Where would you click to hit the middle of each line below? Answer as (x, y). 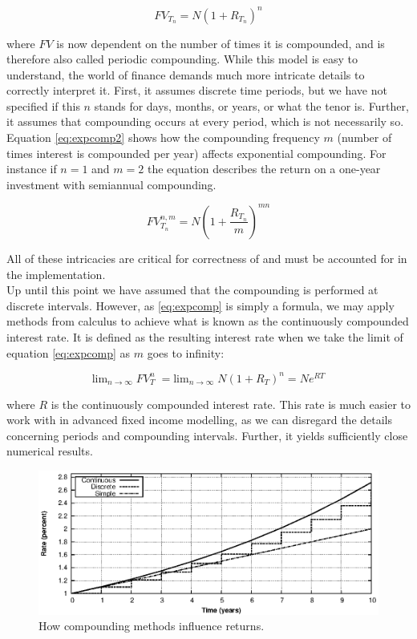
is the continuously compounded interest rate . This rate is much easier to (231, 404)
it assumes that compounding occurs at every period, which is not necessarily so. (205, 121)
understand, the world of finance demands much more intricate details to (186, 74)
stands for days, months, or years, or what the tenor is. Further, (251, 105)
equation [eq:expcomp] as (69, 352)
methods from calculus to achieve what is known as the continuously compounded (208, 321)
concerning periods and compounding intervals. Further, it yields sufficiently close (207, 435)
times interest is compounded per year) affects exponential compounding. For (196, 153)
